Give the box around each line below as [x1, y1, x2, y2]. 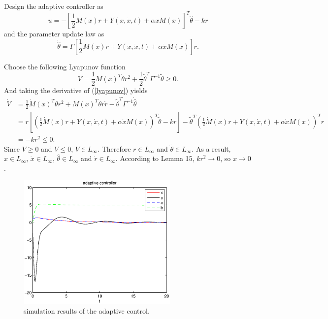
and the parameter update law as [4, 29, 104, 39]
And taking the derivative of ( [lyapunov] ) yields [4, 85, 148, 96]
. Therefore [98, 143, 131, 154]
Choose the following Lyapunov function [4, 61, 126, 71]
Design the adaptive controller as [4, 1, 103, 11]
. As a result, [192, 143, 231, 154]
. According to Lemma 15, [115, 153, 195, 163]
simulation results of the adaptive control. [24, 305, 150, 316]
